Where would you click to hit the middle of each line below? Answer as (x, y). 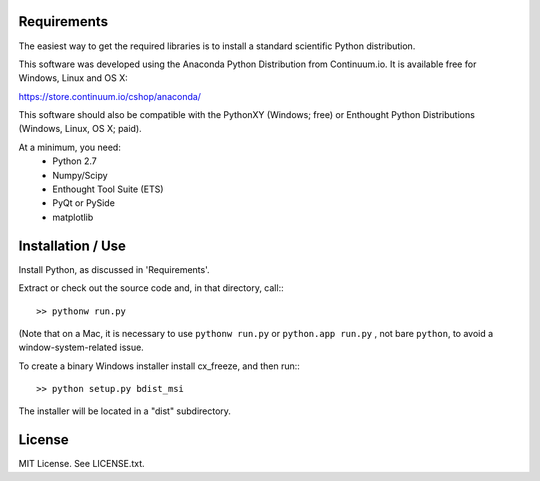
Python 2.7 (74, 161)
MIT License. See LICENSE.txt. (81, 464)
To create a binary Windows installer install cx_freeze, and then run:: (159, 366)
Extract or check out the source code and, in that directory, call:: (151, 288)
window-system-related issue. (81, 347)
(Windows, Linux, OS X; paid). (80, 129)
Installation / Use (72, 245)
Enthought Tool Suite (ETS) (108, 189)
